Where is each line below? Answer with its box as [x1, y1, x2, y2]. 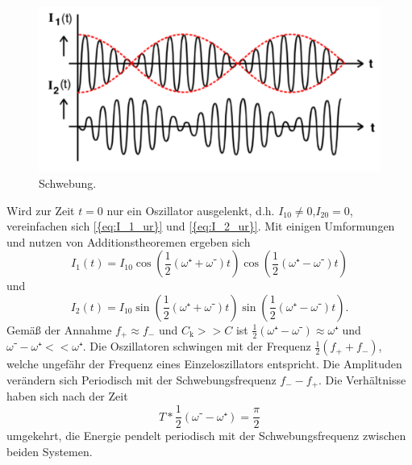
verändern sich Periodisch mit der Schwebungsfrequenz [6, 371, 277, 388]
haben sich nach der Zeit [6, 388, 128, 405]
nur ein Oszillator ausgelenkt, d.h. [106, 201, 275, 218]
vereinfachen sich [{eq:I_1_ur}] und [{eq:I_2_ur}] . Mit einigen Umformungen [6, 218, 395, 235]
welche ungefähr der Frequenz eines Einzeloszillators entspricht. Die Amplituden [6, 355, 402, 372]
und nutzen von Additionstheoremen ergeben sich [6, 233, 251, 250]
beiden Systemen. [6, 442, 93, 459]
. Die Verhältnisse [318, 371, 406, 388]
